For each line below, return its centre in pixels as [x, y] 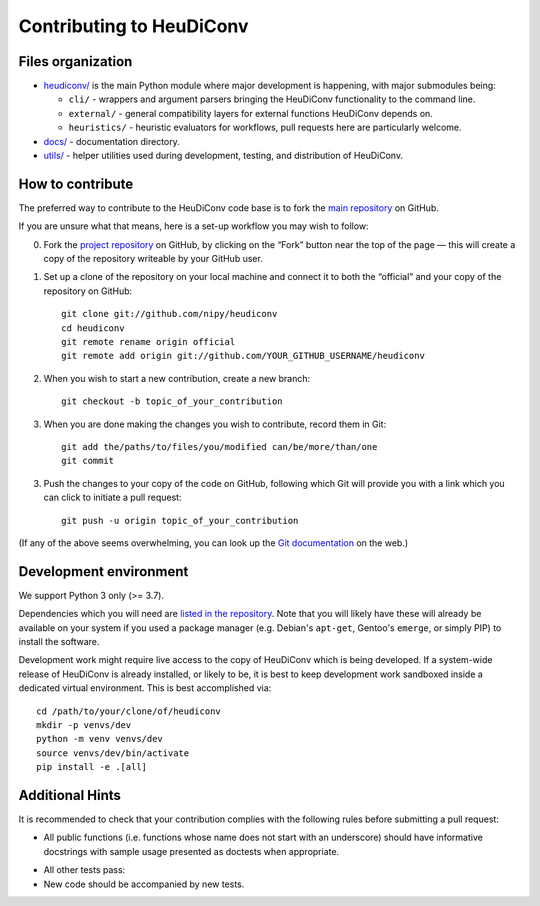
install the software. [59, 642]
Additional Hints [70, 795]
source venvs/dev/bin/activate [113, 753]
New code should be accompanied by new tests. [144, 884]
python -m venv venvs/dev [100, 739]
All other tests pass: [84, 870]
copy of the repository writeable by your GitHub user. [153, 259]
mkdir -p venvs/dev [84, 724]
